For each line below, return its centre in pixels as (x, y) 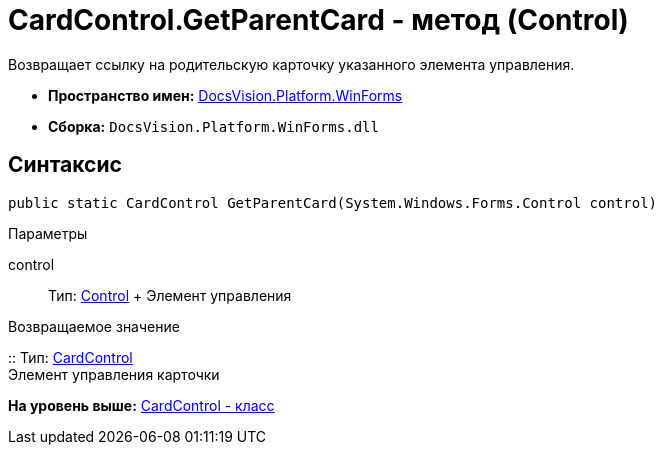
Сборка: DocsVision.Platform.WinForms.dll (213, 126)
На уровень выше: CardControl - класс (141, 405)
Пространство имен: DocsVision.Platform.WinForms (225, 95)
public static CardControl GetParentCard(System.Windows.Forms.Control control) (333, 202)
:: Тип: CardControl (70, 357)
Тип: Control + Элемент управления (170, 295)
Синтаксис (65, 165)
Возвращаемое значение (94, 326)
